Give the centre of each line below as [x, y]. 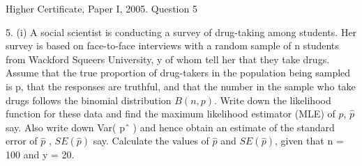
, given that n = [309, 141]
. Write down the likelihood [273, 100]
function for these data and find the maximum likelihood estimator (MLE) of [171, 114]
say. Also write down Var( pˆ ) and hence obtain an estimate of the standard [170, 127]
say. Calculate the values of [151, 141]
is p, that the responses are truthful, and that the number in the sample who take [181, 86]
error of [22, 141]
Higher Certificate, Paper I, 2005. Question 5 [101, 8]
